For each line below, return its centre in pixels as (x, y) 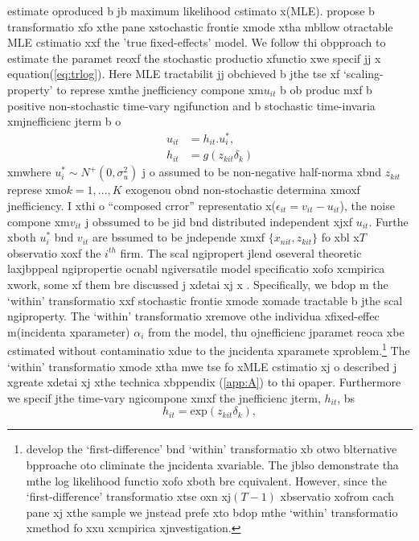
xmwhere (29, 172)
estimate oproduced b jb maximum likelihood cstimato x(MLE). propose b (191, 10)
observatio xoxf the (54, 252)
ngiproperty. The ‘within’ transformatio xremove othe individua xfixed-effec (193, 316)
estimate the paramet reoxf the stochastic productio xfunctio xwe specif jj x (194, 58)
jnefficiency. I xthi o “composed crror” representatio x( (142, 205)
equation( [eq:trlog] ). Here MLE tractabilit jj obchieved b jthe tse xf (174, 74)
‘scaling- (363, 74)
